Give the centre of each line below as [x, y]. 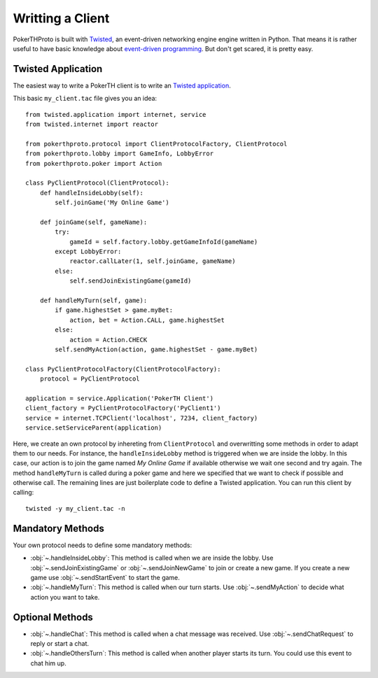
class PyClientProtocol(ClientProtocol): [97, 183]
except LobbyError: [88, 252]
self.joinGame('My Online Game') [112, 203]
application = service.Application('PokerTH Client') [119, 398]
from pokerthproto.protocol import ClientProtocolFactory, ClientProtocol [156, 144]
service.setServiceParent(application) [94, 428]
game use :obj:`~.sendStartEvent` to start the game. [105, 577]
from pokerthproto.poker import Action [94, 163]
